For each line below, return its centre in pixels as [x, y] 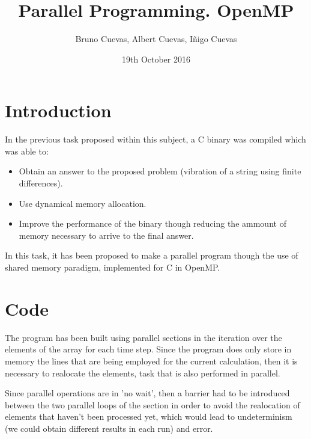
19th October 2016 [156, 59]
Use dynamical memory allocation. [83, 203]
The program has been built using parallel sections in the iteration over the [143, 337]
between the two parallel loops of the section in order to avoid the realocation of [152, 404]
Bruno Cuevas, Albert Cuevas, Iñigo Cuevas [156, 39]
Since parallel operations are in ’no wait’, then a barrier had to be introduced [147, 393]
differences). [41, 183]
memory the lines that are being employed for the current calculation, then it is [151, 361]
